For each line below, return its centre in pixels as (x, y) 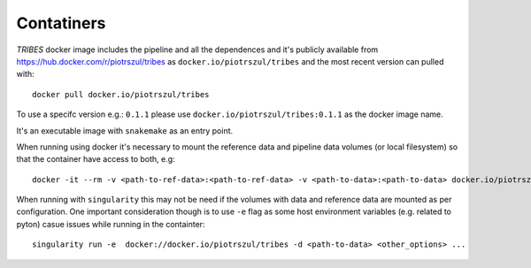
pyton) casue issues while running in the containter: (111, 224)
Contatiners (61, 23)
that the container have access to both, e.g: (96, 159)
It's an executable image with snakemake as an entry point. (125, 130)
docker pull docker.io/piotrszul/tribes (121, 94)
